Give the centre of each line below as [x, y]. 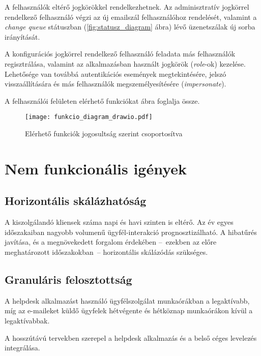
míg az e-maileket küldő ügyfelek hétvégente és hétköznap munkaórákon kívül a [129, 310]
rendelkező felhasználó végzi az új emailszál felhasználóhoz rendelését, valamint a [131, 17]
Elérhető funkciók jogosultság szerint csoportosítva [104, 133]
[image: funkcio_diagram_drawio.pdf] [89, 117]
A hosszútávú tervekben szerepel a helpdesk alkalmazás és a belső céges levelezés [131, 337]
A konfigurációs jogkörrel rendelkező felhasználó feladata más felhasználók [120, 54]
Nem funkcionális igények [96, 168]
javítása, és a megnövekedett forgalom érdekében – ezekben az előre [111, 242]
